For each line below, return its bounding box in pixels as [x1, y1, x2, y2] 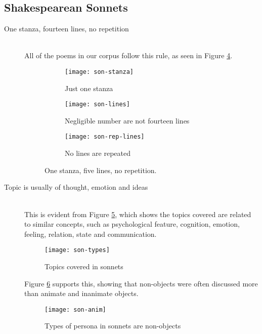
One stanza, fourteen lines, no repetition [4, 23, 129, 34]
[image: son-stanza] [65, 68, 134, 75]
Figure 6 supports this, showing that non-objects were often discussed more [24, 278, 258, 288]
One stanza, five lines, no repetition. [45, 164, 157, 175]
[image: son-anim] [45, 306, 106, 313]
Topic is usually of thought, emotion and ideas [4, 182, 148, 192]
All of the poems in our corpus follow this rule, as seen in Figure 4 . [24, 50, 233, 61]
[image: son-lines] [65, 101, 130, 108]
